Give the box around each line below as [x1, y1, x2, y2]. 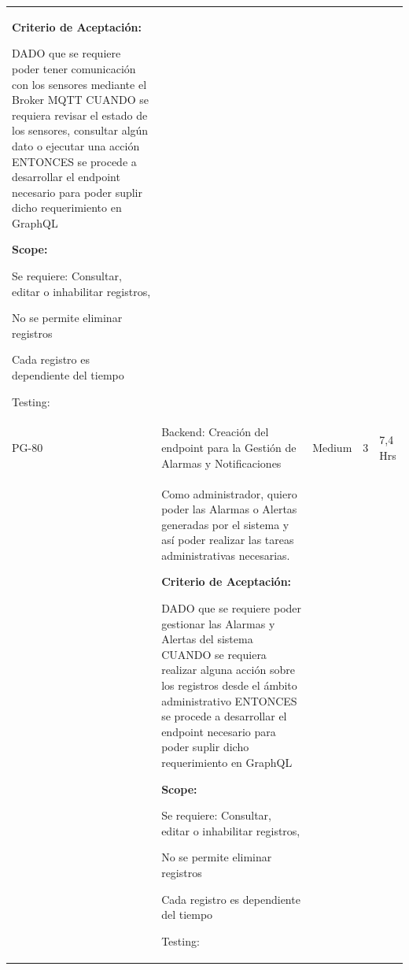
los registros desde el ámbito [161, 677, 297, 694]
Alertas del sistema [161, 631, 253, 647]
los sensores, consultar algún [12, 122, 149, 139]
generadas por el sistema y [161, 516, 289, 532]
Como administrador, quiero [161, 485, 297, 502]
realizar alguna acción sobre [161, 661, 295, 678]
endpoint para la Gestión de [161, 439, 297, 456]
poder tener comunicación [12, 60, 136, 76]
